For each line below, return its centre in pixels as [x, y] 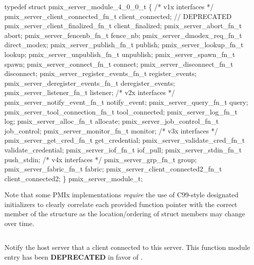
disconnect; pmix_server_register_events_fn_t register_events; [101, 73]
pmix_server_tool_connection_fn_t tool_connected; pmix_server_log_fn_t [121, 111]
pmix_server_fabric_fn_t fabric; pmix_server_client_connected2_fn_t [113, 169]
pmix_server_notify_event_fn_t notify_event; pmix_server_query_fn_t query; [126, 102]
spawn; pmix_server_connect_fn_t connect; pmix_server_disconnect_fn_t [119, 64]
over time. [20, 223]
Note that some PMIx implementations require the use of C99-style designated [122, 195]
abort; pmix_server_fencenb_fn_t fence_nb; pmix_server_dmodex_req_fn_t [123, 35]
